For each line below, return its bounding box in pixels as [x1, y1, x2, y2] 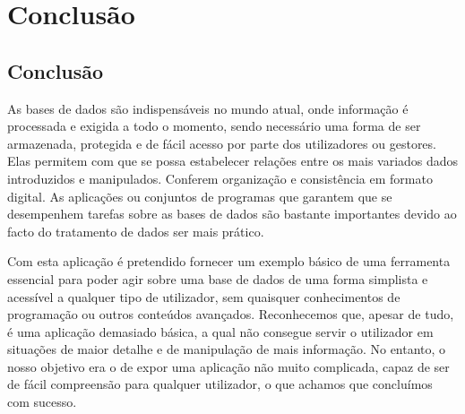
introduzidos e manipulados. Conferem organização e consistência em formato [7, 168, 433, 187]
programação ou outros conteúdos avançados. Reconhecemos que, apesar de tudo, [7, 305, 454, 323]
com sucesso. [7, 392, 77, 411]
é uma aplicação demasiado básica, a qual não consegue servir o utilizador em [7, 322, 434, 341]
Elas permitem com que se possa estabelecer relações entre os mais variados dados [7, 151, 459, 170]
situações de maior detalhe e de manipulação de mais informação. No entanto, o [7, 340, 446, 358]
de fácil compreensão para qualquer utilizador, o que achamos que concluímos [7, 375, 433, 393]
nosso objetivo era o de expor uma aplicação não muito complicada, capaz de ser [7, 357, 450, 375]
